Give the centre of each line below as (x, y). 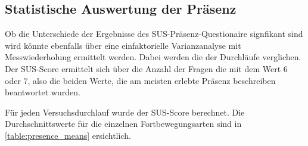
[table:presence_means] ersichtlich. (68, 135)
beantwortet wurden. (43, 92)
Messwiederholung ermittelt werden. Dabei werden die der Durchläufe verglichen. (153, 57)
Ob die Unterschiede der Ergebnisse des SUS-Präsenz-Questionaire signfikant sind (154, 34)
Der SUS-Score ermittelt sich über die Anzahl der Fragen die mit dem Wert (143, 68)
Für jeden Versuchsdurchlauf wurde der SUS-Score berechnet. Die (125, 112)
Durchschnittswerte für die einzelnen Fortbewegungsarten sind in (123, 124)
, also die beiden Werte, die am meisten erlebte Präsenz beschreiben (152, 80)
